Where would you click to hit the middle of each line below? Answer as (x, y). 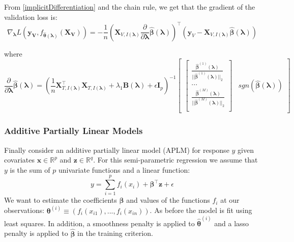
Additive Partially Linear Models (73, 131)
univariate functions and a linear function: (124, 169)
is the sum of (30, 169)
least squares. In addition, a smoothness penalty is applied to (99, 223)
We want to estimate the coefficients (61, 200)
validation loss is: (31, 17)
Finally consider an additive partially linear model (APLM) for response (117, 150)
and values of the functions (168, 200)
